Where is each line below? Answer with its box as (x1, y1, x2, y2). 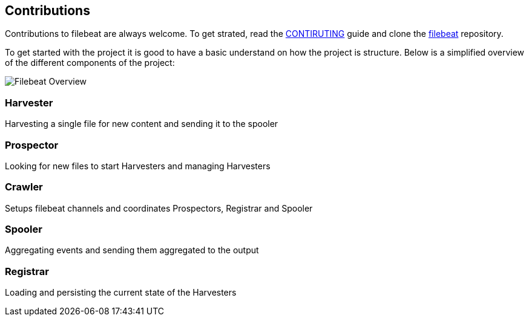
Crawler (5, 181, 43, 193)
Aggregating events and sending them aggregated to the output (5, 245, 259, 256)
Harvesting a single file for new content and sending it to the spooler (5, 118, 278, 129)
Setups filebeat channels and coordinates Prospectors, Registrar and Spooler (5, 203, 313, 213)
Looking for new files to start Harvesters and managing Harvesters (5, 160, 271, 171)
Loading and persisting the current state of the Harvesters (5, 287, 237, 298)
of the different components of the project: (5, 57, 175, 68)
